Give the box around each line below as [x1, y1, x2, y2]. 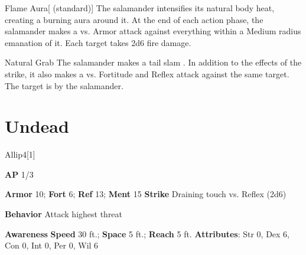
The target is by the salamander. [5, 79, 123, 91]
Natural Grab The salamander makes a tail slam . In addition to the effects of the [5, 56, 302, 68]
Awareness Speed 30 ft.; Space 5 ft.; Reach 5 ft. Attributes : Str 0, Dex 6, [5, 227, 290, 240]
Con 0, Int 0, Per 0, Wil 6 [5, 239, 99, 251]
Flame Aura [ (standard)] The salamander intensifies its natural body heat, [5, 2, 275, 14]
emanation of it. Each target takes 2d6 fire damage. [5, 36, 191, 48]
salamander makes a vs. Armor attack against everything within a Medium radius [5, 25, 301, 37]
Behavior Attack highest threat [5, 208, 123, 220]
